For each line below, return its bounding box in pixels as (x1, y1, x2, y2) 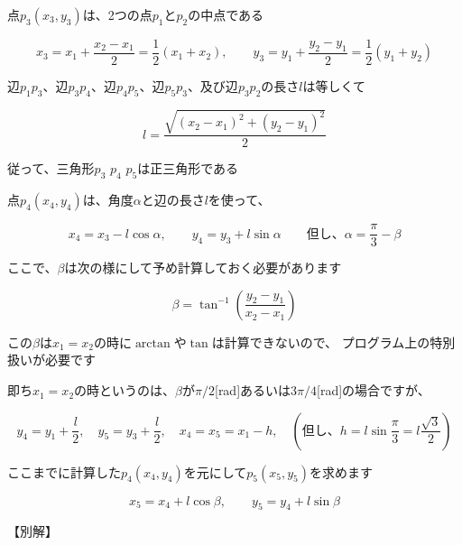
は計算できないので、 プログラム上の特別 (211, 332, 456, 351)
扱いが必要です (7, 350, 96, 369)
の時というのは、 (74, 381, 176, 400)
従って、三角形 (7, 159, 95, 178)
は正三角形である (137, 159, 239, 178)
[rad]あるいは (214, 381, 291, 400)
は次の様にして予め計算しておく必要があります (64, 258, 342, 277)
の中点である (188, 5, 264, 23)
